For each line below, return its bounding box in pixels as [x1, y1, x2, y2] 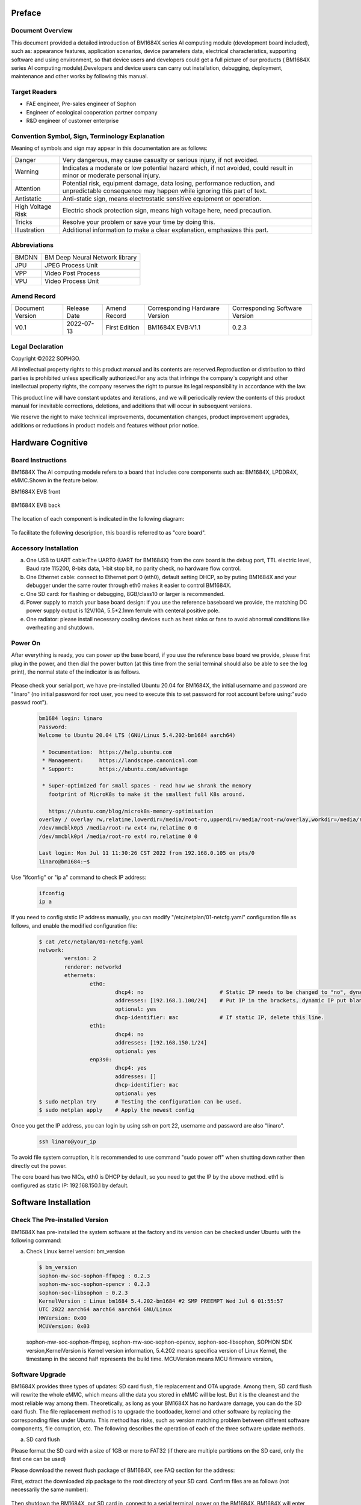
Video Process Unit [44, 277, 99, 285]
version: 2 [64, 955, 96, 962]
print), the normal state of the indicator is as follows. [11, 668, 141, 675]
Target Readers [11, 88, 57, 96]
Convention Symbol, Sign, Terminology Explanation [11, 132, 165, 141]
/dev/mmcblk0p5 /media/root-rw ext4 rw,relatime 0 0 [39, 825, 198, 831]
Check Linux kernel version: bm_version [26, 1248, 125, 1255]
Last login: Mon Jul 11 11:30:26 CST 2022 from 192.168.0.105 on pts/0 [39, 849, 255, 857]
